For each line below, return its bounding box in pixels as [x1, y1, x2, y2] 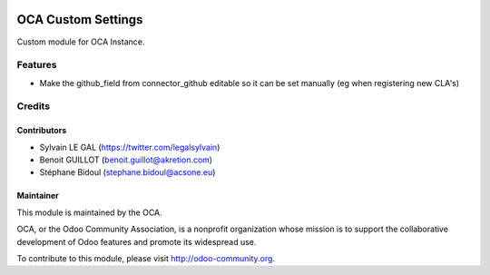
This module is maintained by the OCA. [16, 207, 162, 218]
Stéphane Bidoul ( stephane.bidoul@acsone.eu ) [39, 167, 216, 178]
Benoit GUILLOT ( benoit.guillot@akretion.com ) [39, 154, 213, 165]
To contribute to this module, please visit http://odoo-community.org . [16, 252, 276, 263]
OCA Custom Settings [16, 12, 143, 27]
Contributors [16, 125, 67, 136]
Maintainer [16, 191, 59, 201]
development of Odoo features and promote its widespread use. [16, 236, 257, 247]
